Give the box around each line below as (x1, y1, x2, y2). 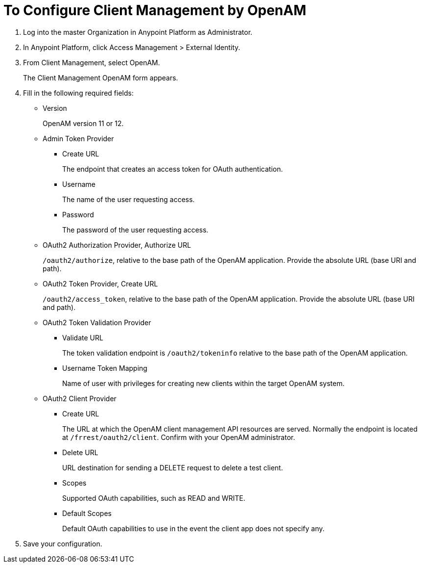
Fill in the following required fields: (23, 88, 134, 97)
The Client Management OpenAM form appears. (23, 73, 178, 82)
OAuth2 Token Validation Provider (43, 318, 151, 327)
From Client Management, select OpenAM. (23, 58, 160, 67)
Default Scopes (62, 509, 112, 517)
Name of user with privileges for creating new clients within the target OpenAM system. (62, 379, 345, 387)
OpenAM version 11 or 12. (43, 119, 124, 128)
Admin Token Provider (43, 134, 114, 143)
